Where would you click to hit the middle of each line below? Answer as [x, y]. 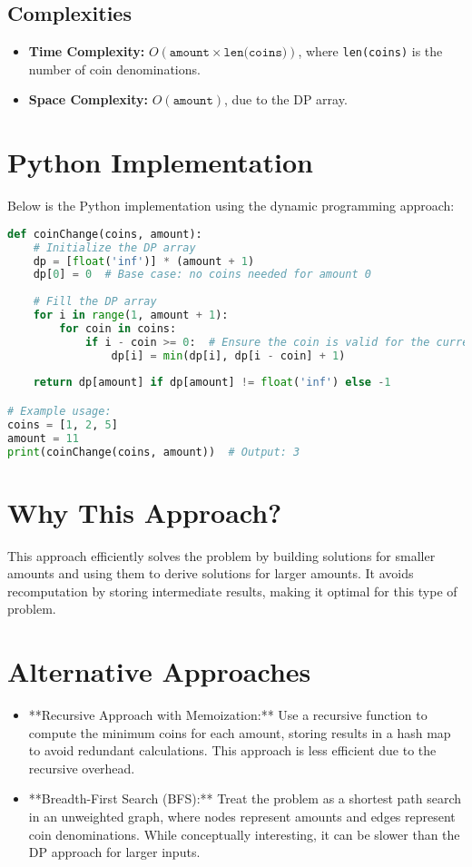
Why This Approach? [145, 512]
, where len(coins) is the [370, 51]
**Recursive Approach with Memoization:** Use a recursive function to [228, 715]
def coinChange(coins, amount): [105, 234]
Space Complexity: [88, 99]
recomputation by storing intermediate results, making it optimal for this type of [232, 591]
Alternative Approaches [159, 671]
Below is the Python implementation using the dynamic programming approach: [231, 206]
